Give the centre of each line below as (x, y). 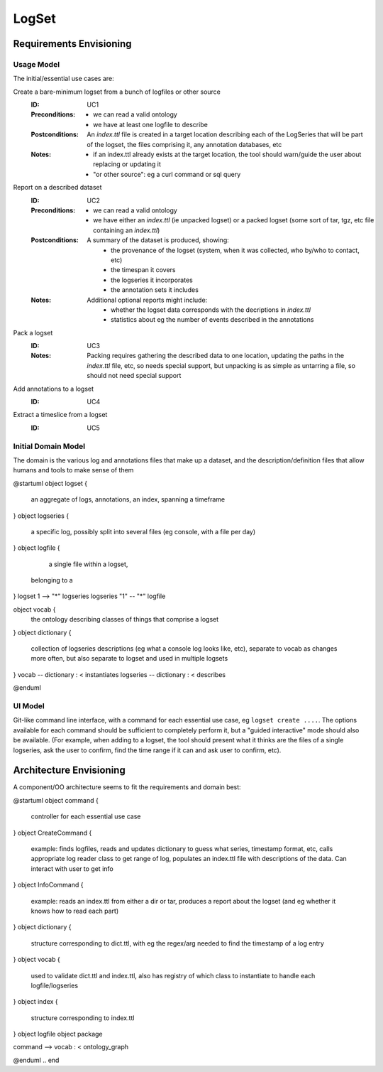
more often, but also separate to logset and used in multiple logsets (129, 659)
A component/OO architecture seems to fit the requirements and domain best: (127, 787)
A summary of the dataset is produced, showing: (158, 240)
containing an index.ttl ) (127, 230)
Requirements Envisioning (72, 44)
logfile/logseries (54, 985)
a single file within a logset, (88, 564)
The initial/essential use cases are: (64, 79)
